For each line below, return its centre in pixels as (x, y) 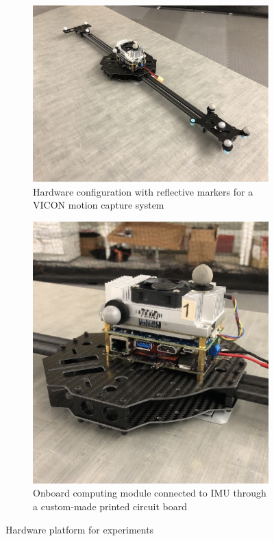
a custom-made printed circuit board (110, 506)
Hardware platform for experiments (80, 529)
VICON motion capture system (99, 205)
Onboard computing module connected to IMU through (150, 493)
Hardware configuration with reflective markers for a (143, 191)
